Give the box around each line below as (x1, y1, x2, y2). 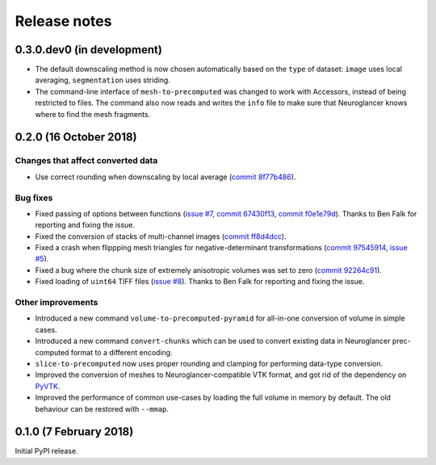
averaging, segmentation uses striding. (35, 75, 171, 85)
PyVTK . (35, 381, 61, 391)
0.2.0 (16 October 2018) (15, 130, 137, 145)
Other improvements (15, 297, 99, 308)
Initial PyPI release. (15, 446, 78, 456)
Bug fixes (15, 192, 53, 203)
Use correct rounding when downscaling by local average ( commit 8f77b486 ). (35, 172, 296, 182)
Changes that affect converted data (15, 155, 158, 166)
